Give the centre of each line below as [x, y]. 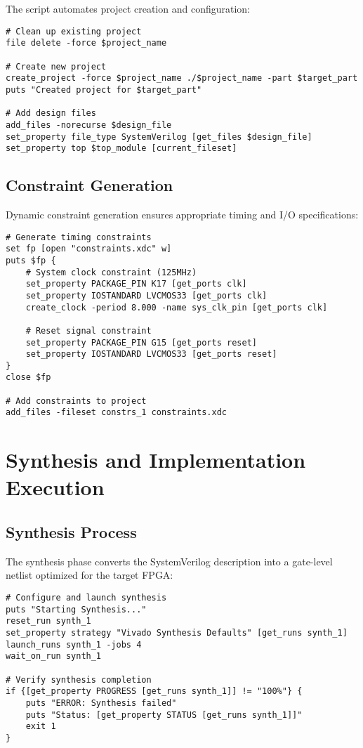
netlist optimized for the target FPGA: [90, 575]
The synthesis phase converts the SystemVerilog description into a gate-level [169, 561]
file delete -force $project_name [86, 43]
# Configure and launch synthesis [86, 598]
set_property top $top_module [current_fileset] [121, 149]
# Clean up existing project [74, 31]
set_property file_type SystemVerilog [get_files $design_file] [159, 137]
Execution [55, 487]
